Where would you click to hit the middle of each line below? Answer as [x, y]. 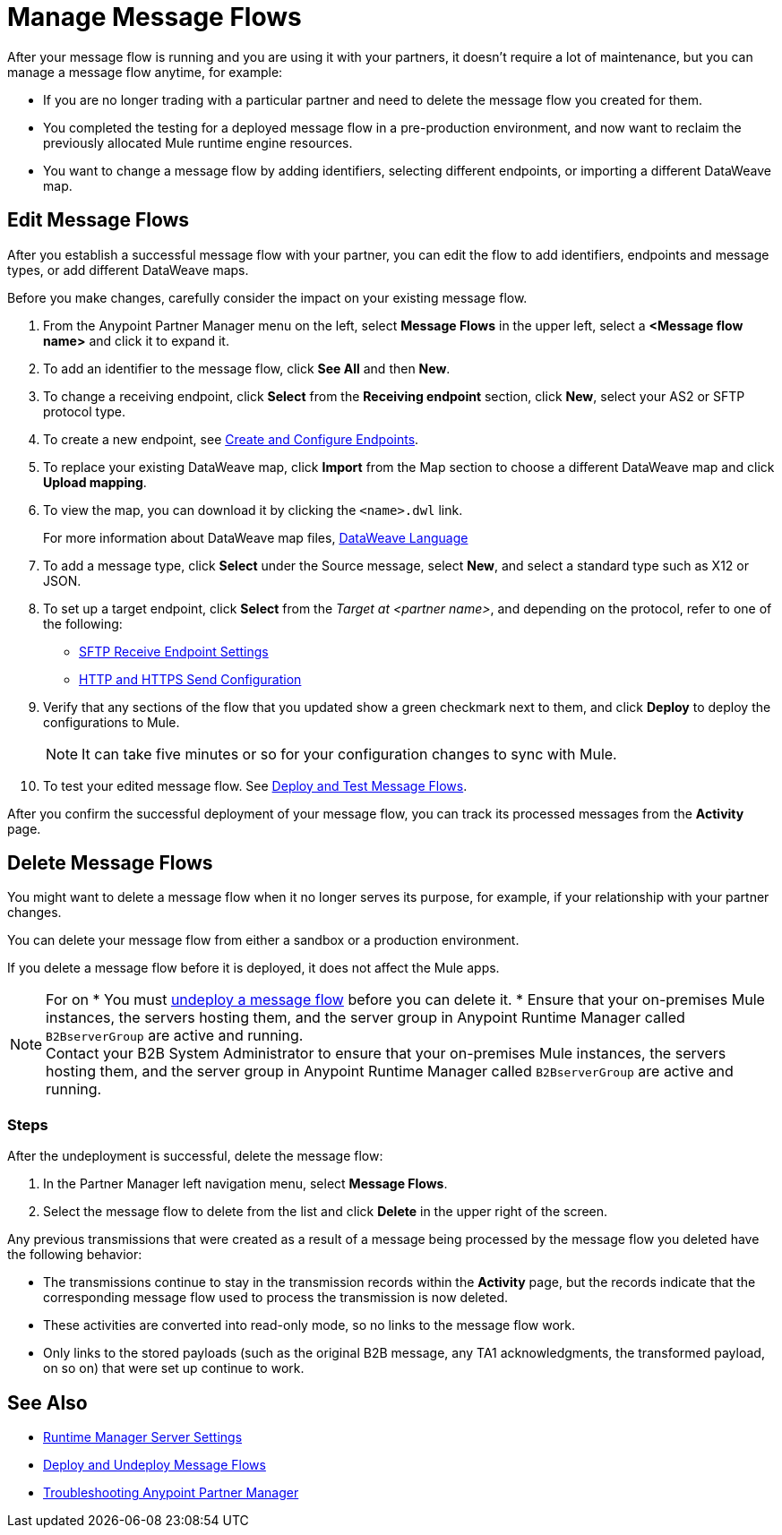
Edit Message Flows [99, 220]
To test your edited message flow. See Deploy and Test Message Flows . [255, 785]
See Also [47, 1402]
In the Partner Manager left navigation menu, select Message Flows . [245, 1184]
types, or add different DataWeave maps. [128, 270]
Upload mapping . [95, 482]
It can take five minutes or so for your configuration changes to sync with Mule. [349, 754]
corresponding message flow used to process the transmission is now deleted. [276, 1298]
